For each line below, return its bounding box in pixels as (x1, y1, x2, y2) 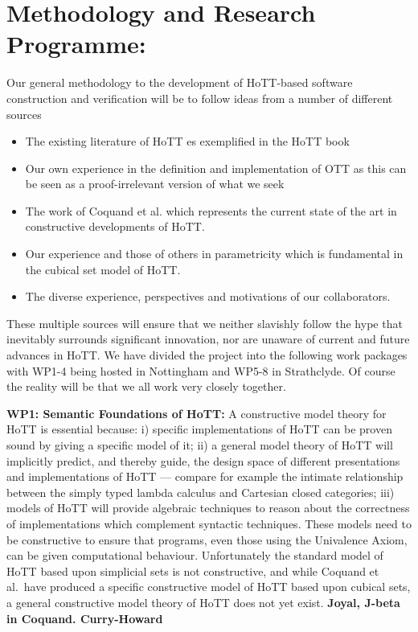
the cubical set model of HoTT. (25, 261, 181, 277)
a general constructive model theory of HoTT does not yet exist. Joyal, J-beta (6, 593, 400, 610)
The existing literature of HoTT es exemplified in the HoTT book (25, 133, 350, 150)
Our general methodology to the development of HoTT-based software (6, 74, 353, 91)
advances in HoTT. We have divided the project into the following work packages (6, 347, 408, 363)
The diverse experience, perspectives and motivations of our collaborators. (25, 288, 391, 305)
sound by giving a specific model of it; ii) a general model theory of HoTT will (6, 437, 393, 453)
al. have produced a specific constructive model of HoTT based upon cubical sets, (6, 578, 411, 595)
